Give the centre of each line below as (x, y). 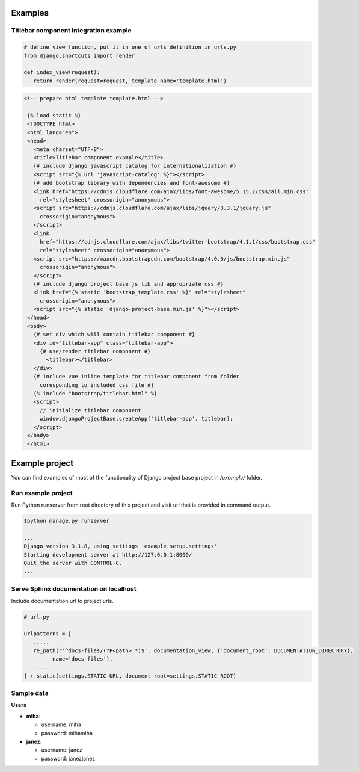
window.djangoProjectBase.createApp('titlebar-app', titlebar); (136, 419)
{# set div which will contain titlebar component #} (114, 335)
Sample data (30, 693)
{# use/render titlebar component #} (95, 351)
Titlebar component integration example (71, 31)
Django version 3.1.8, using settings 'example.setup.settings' (121, 546)
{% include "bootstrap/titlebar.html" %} (95, 393)
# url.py (37, 617)
